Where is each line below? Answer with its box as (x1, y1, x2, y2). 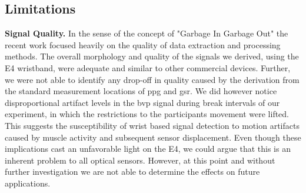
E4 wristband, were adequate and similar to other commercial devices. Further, (5, 61, 291, 74)
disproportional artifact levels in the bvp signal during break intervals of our (5, 96, 280, 108)
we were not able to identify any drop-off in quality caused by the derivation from (5, 73, 300, 85)
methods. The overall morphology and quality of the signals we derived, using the (5, 50, 299, 62)
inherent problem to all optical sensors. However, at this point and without (5, 154, 275, 166)
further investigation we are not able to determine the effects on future (5, 165, 260, 178)
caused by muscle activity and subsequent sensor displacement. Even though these (5, 131, 301, 143)
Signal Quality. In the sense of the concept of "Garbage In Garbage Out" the (5, 27, 288, 39)
